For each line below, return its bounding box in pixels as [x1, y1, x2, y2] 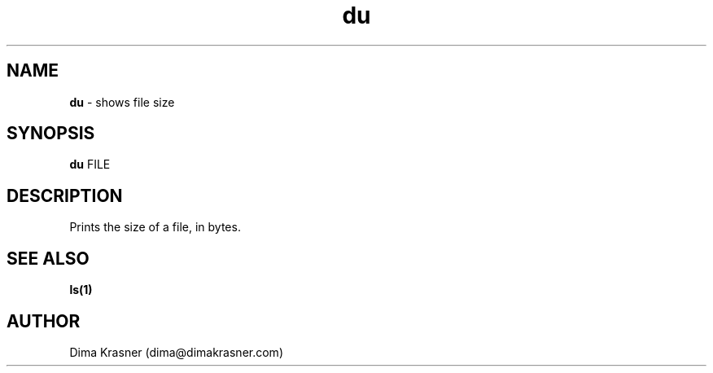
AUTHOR [7, 310, 81, 331]
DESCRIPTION [7, 185, 123, 206]
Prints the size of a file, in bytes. [69, 220, 241, 235]
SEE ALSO [7, 248, 90, 269]
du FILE [69, 157, 111, 172]
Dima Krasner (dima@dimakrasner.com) [69, 344, 283, 359]
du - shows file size [69, 94, 175, 109]
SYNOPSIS [7, 123, 95, 144]
